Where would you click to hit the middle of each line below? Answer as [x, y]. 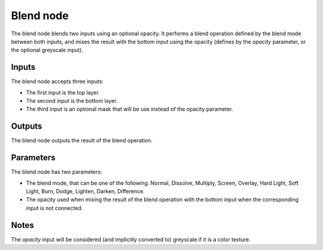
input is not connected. [54, 208]
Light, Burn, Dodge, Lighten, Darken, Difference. [85, 191]
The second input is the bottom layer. [72, 101]
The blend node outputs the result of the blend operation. [82, 141]
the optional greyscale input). [47, 50]
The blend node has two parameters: [57, 172]
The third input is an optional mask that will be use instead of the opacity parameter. [129, 109]
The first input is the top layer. [63, 92]
